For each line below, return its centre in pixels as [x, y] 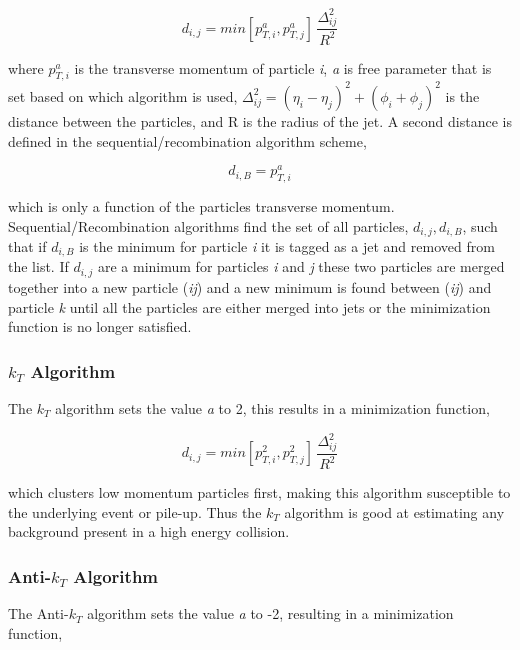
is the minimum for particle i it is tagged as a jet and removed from [287, 246]
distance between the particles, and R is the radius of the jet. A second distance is [260, 120]
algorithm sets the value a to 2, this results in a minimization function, [272, 407]
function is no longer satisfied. [100, 326]
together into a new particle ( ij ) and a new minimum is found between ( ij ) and [250, 286]
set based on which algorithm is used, [123, 95]
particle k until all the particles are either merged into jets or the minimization [249, 306]
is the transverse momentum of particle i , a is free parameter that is [283, 67]
